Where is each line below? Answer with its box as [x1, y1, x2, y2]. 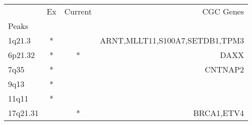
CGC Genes [202, 5, 244, 17]
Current [64, 5, 92, 17]
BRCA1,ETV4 [193, 107, 244, 118]
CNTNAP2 [204, 63, 244, 75]
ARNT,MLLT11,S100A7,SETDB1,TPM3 [100, 34, 244, 46]
